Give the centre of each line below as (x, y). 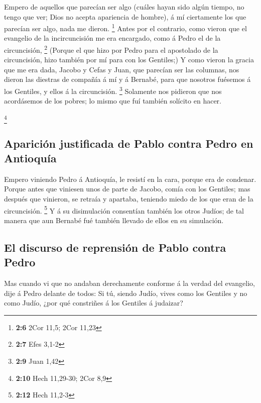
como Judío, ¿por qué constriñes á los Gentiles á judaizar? (94, 303)
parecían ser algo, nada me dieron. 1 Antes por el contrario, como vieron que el (125, 27)
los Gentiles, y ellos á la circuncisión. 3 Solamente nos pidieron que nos (113, 90)
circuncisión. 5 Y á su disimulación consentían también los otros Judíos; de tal (124, 210)
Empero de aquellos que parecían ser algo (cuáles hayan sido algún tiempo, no (124, 7)
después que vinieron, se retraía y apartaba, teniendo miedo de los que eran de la (129, 199)
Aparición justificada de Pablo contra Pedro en (129, 143)
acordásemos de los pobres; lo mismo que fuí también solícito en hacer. (113, 101)
